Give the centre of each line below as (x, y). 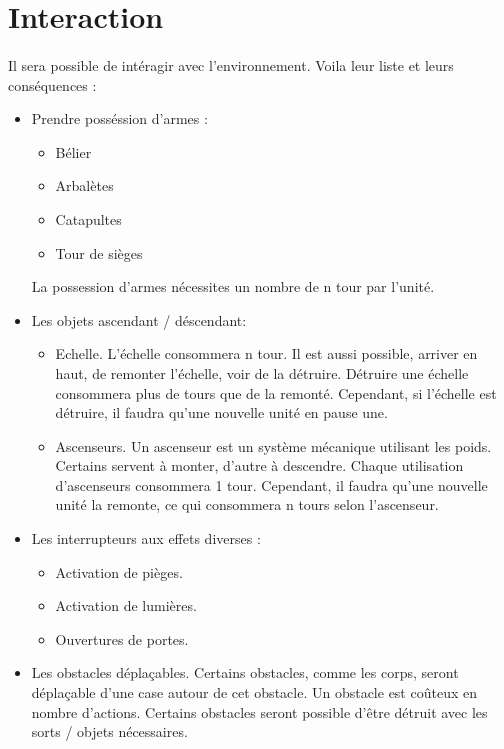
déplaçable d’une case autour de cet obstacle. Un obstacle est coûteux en (254, 692)
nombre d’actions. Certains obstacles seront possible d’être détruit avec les (259, 711)
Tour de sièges (99, 252)
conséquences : (52, 84)
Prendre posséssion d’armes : (119, 118)
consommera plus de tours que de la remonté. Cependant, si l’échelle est (276, 392)
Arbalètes (84, 185)
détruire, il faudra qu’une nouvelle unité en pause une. (221, 412)
